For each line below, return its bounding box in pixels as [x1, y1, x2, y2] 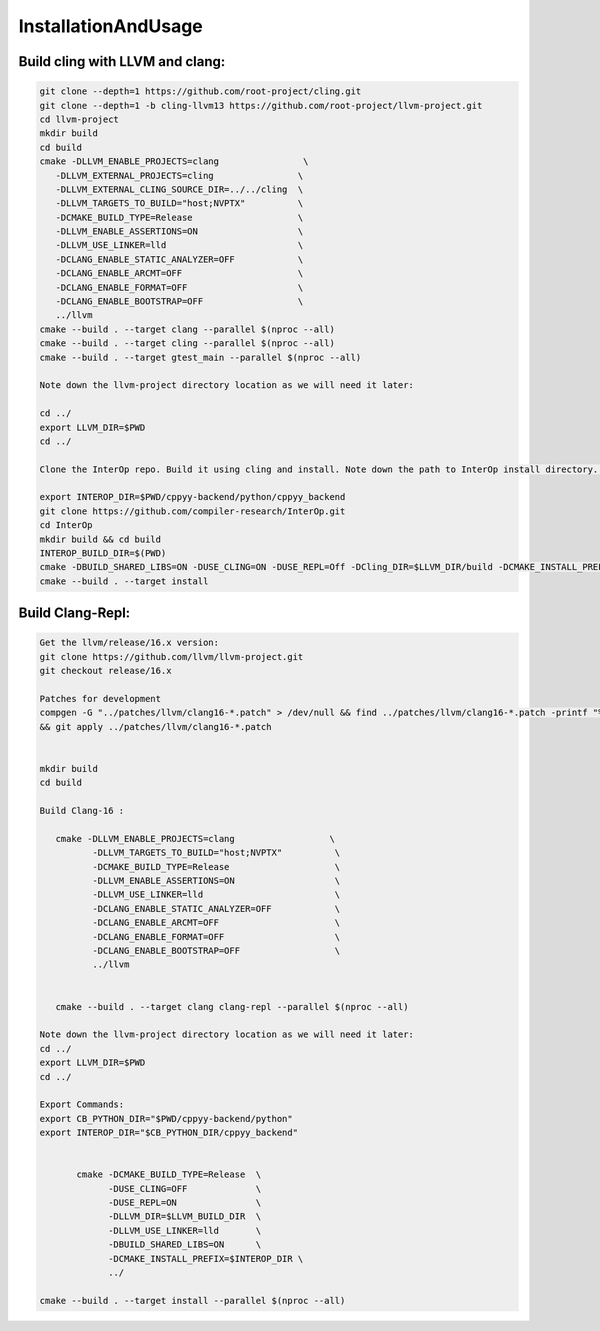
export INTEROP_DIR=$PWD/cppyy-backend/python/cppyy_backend [39, 491, 346, 503]
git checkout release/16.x [39, 665, 172, 677]
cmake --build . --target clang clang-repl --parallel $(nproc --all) [55, 1001, 409, 1012]
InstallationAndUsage [18, 15, 204, 37]
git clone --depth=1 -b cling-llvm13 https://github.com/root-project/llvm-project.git [39, 100, 483, 111]
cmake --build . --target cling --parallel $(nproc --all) [39, 338, 335, 349]
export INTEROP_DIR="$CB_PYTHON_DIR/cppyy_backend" [39, 1127, 299, 1139]
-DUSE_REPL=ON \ [108, 1197, 262, 1209]
